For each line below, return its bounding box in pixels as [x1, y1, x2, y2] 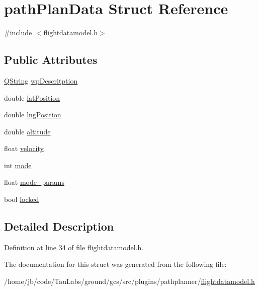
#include [4, 27, 32, 38]
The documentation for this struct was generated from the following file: [4, 259, 227, 269]
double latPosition [4, 92, 60, 103]
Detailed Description [4, 219, 114, 234]
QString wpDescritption [4, 75, 78, 86]
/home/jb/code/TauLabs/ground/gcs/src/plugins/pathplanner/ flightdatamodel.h [4, 276, 255, 286]
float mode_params [4, 177, 64, 187]
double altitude [4, 126, 51, 136]
